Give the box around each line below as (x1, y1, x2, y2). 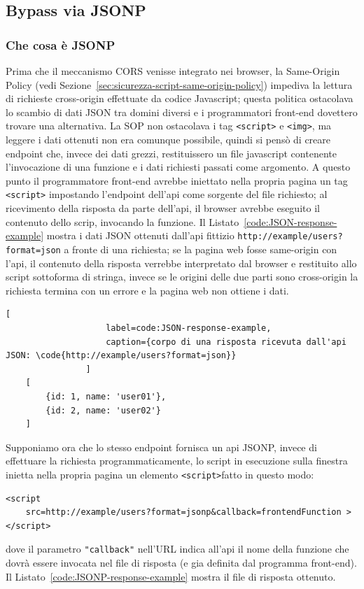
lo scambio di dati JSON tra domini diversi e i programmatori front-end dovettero (6, 104, 358, 119)
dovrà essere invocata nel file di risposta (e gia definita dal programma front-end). (6, 555, 357, 569)
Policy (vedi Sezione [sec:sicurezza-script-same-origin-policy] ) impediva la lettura (6, 77, 353, 92)
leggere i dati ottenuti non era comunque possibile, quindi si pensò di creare (6, 132, 331, 147)
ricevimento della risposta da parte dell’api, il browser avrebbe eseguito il (6, 201, 320, 215)
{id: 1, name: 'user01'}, (45, 391, 167, 402)
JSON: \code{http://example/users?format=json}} (6, 350, 237, 361)
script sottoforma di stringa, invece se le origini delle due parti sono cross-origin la (6, 269, 358, 284)
